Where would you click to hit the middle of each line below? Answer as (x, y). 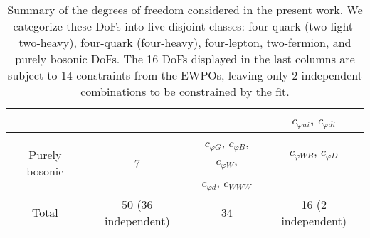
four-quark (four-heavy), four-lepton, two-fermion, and (216, 42)
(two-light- (331, 26)
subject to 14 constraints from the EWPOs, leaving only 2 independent (185, 75)
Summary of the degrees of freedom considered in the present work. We (185, 10)
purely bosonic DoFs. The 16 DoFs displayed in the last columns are (185, 59)
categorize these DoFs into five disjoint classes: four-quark (157, 26)
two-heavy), (48, 42)
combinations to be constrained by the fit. (185, 91)
